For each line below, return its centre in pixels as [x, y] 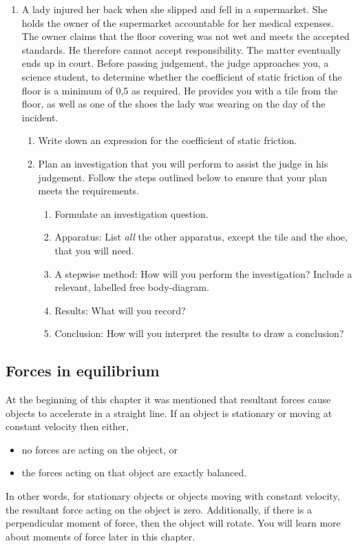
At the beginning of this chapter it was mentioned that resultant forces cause [168, 399]
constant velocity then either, [67, 426]
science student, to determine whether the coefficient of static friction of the [182, 76]
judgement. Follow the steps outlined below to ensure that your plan [182, 177]
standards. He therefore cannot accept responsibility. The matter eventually [181, 49]
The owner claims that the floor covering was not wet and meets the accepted [186, 36]
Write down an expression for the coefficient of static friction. [168, 140]
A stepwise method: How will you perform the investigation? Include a [203, 273]
